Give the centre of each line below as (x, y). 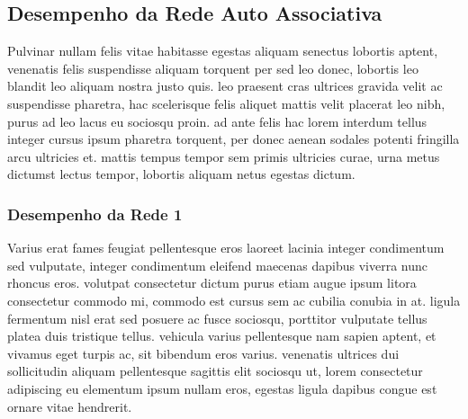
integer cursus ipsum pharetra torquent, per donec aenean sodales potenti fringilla (234, 139)
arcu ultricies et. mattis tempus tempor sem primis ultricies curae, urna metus (224, 156)
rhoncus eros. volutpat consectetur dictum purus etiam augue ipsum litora (212, 283)
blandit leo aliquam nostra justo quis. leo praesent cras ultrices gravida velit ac (225, 86)
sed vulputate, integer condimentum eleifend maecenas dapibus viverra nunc (218, 265)
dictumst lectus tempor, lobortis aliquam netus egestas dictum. (181, 174)
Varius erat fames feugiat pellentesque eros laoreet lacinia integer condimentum (226, 248)
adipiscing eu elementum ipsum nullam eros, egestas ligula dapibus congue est (222, 388)
